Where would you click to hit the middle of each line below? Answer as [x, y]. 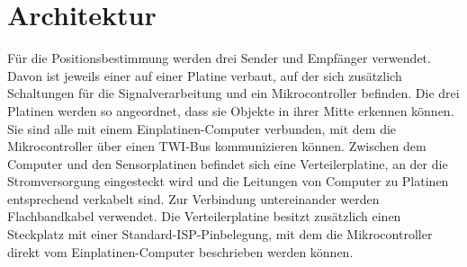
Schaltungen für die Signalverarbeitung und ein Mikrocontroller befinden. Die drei [233, 93]
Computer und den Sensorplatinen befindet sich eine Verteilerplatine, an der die [228, 163]
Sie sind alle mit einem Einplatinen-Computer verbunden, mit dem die [202, 128]
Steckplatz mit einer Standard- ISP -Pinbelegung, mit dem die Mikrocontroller [220, 234]
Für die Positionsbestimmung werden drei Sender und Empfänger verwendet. [219, 58]
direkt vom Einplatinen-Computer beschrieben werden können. [180, 251]
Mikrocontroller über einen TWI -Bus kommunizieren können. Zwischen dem [217, 146]
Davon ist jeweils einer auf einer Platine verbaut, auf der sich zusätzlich [205, 75]
